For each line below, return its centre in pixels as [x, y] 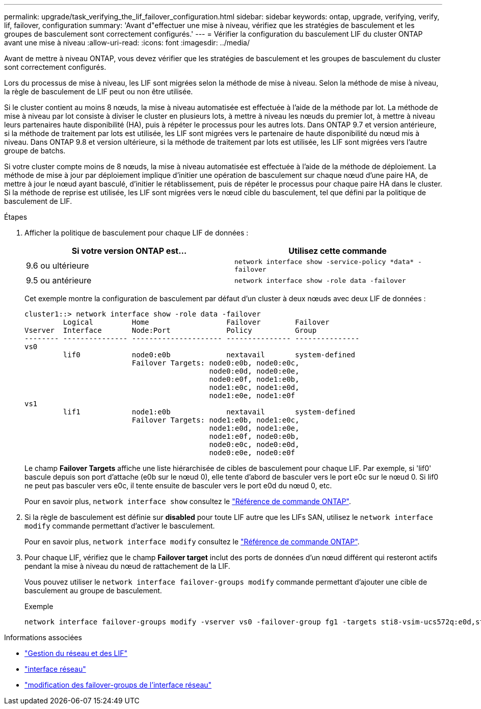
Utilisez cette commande [338, 251]
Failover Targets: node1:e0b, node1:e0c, [216, 420]
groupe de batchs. [35, 151]
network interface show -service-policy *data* [324, 262]
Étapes [16, 217]
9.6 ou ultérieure [58, 266]
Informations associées [43, 637]
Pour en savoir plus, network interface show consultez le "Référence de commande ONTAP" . [188, 501]
